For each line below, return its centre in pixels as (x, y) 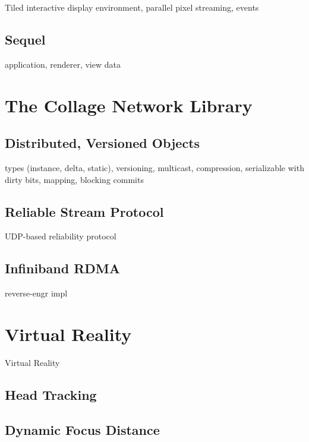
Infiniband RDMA (62, 268)
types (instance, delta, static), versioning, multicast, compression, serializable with (154, 167)
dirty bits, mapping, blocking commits (74, 179)
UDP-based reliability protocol (61, 236)
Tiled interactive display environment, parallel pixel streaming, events (132, 7)
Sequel (25, 39)
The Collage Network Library (129, 105)
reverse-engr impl (36, 293)
